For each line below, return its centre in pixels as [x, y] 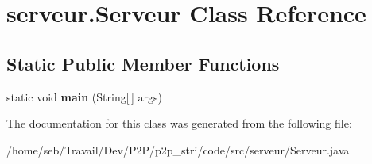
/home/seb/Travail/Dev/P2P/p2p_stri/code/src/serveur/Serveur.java [178, 149]
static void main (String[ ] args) [84, 96]
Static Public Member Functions [143, 63]
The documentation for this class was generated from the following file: [179, 123]
